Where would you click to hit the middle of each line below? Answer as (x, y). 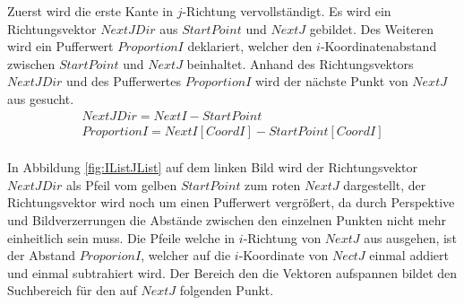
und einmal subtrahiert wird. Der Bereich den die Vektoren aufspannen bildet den (232, 272)
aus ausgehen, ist (410, 237)
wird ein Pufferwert (60, 46)
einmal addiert (409, 255)
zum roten (273, 184)
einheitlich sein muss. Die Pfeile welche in (121, 237)
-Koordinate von (284, 255)
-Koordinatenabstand (378, 46)
